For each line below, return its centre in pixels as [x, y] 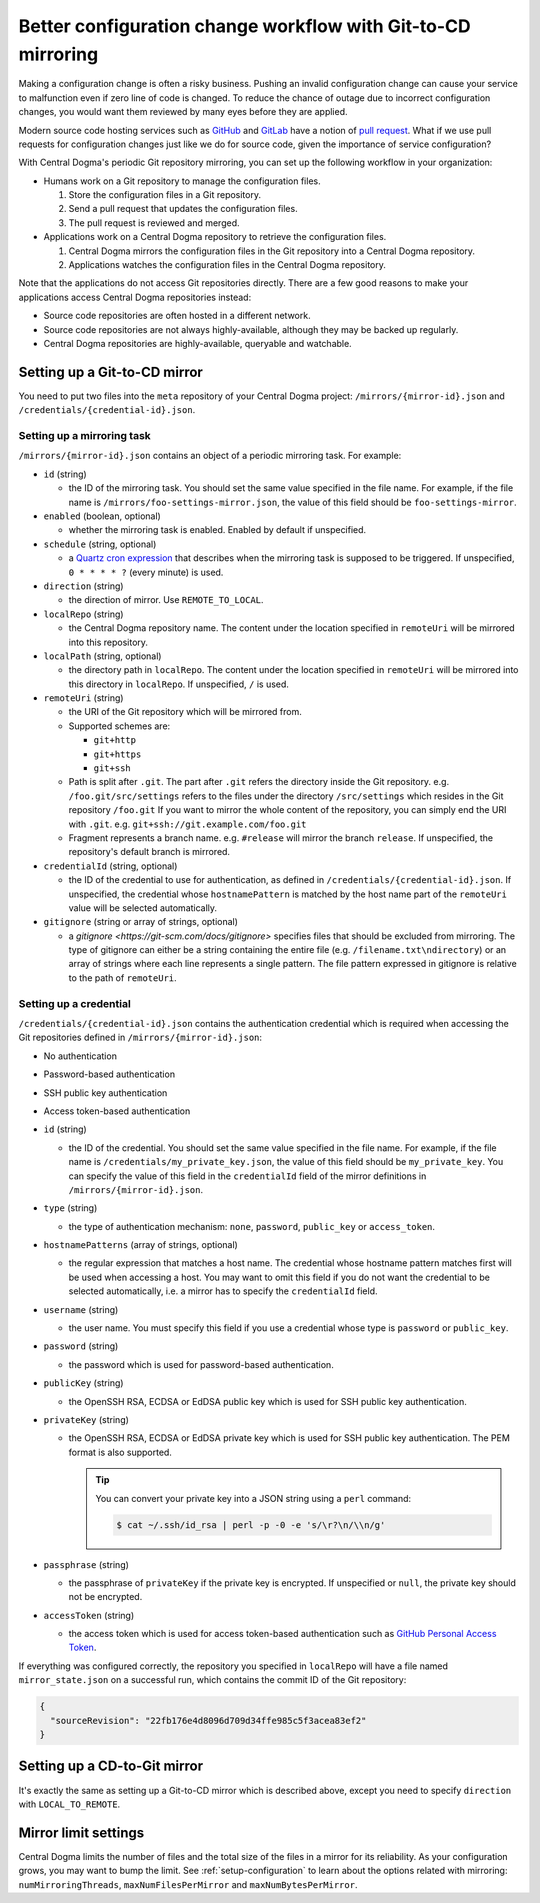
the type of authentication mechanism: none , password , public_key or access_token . [251, 1226]
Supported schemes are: [119, 726]
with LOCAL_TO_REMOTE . [69, 1804]
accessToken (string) [89, 1615]
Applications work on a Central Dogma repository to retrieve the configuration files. [215, 237]
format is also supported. [120, 1452]
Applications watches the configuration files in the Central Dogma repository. [227, 265]
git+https [117, 754]
